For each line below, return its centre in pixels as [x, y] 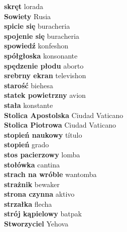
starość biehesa [29, 85]
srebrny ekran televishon [45, 75]
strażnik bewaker [32, 184]
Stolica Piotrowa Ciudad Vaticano [60, 125]
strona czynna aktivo [39, 194]
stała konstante [29, 105]
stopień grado [27, 144]
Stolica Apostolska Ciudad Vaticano [64, 115]
